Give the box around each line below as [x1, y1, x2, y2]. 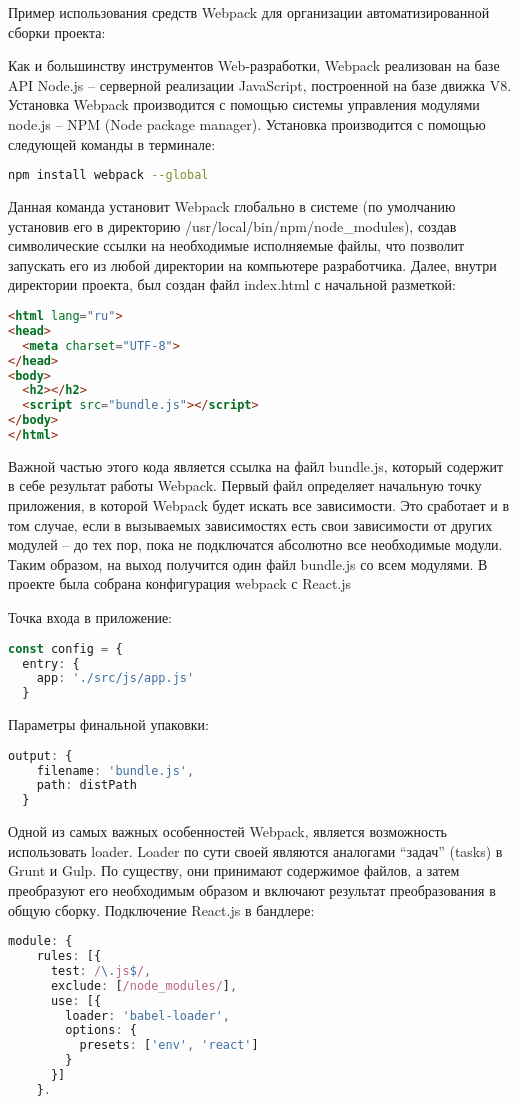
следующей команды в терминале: [8, 133, 216, 154]
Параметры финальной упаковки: [8, 714, 209, 735]
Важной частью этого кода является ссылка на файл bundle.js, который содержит [8, 455, 504, 476]
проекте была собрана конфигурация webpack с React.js [8, 573, 352, 594]
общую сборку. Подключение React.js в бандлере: [8, 899, 315, 920]
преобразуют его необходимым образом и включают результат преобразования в [8, 880, 496, 900]
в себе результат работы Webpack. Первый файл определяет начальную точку [8, 475, 482, 496]
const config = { [8, 641, 123, 656]
